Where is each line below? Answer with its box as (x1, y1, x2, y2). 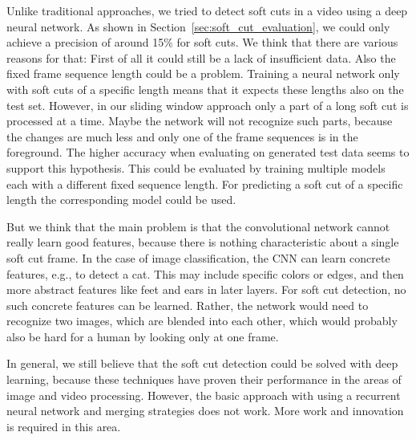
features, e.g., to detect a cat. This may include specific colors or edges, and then (6, 265, 404, 282)
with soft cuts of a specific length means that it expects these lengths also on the (6, 80, 404, 97)
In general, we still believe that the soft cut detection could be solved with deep (6, 355, 398, 372)
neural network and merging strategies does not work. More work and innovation (6, 402, 404, 419)
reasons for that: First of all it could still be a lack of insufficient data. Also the (6, 49, 396, 66)
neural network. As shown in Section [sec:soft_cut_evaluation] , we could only (6, 18, 390, 35)
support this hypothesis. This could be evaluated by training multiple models (6, 159, 386, 176)
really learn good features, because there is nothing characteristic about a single (6, 234, 399, 251)
